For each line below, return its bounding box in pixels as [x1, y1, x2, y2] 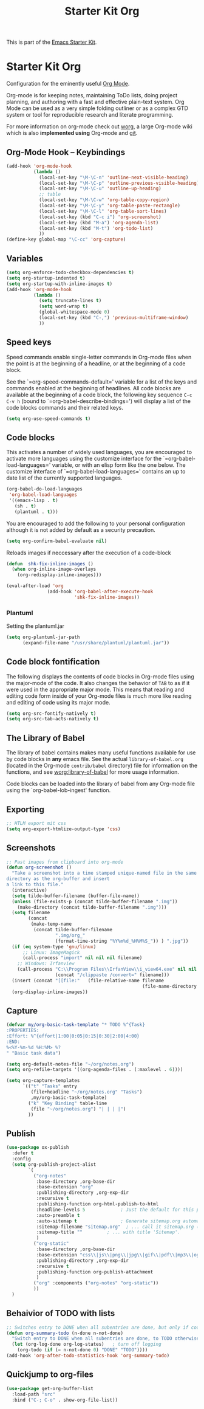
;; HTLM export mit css [6, 820, 67, 826]
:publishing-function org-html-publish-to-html [36, 1201, 159, 1207]
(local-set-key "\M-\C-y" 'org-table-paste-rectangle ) [38, 202, 181, 209]
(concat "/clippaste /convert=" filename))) [55, 972, 170, 978]
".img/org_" [55, 932, 86, 939]
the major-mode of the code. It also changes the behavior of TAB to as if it [6, 679, 190, 686]
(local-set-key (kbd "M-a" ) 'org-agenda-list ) [38, 219, 159, 226]
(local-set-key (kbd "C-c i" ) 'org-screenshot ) [38, 214, 162, 220]
